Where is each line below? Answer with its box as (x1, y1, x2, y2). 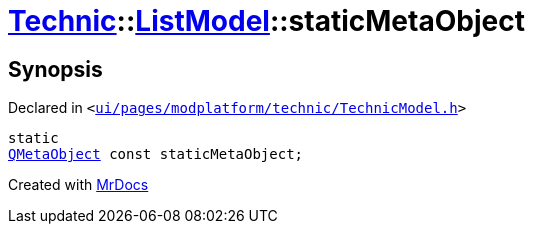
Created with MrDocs (8, 176, 149, 194)
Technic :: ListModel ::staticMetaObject (8, 4, 525, 38)
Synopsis (8, 56, 103, 82)
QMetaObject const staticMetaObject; (8, 146, 304, 163)
